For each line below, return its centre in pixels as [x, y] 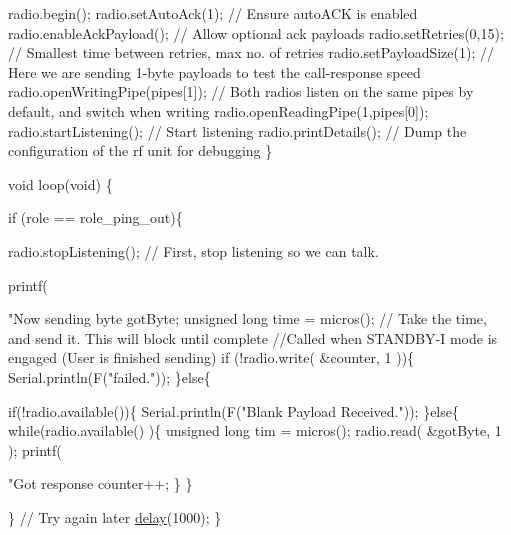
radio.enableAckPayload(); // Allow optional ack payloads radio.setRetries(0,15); [256, 32]
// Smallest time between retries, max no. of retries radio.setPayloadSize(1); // [251, 52]
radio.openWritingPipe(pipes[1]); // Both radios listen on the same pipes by [241, 91]
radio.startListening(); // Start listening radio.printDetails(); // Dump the [237, 130]
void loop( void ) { [60, 183]
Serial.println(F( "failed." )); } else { [109, 376]
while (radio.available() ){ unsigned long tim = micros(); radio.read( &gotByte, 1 [255, 430]
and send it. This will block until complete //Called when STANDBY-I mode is [253, 337]
